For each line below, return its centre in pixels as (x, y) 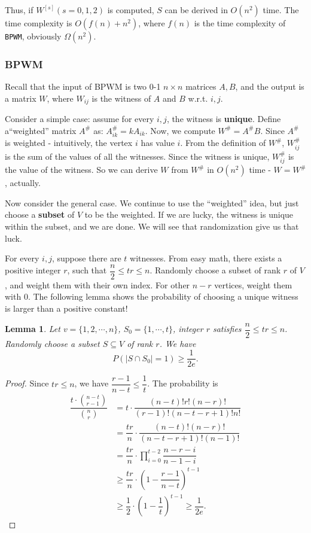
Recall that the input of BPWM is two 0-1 (83, 86)
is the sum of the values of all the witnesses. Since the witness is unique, (137, 156)
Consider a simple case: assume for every (80, 119)
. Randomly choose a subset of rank (215, 270)
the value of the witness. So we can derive (81, 170)
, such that (87, 270)
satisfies (227, 328)
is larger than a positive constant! (66, 308)
